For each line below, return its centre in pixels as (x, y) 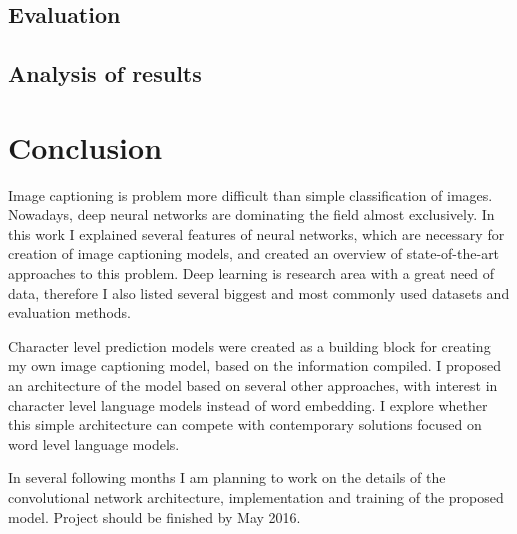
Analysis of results (105, 73)
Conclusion (85, 146)
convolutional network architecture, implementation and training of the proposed (256, 497)
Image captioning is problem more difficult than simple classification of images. (250, 194)
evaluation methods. (69, 312)
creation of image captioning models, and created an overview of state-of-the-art (254, 253)
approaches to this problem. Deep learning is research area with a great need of (251, 273)
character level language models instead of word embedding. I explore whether (248, 404)
